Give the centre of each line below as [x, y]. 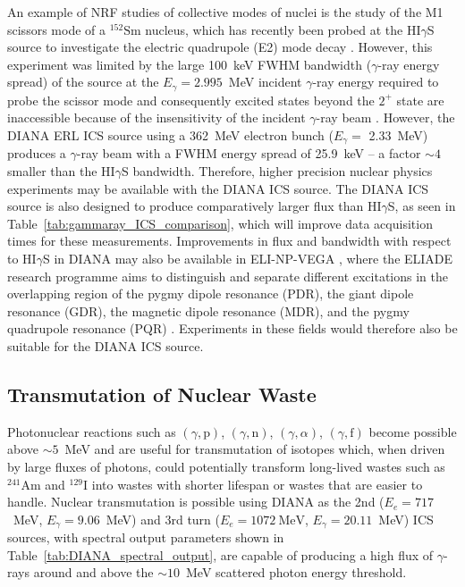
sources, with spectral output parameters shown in [146, 537]
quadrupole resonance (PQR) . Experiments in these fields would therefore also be [232, 328]
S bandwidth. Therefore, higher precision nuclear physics [277, 171]
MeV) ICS [406, 519]
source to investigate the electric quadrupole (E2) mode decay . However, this [220, 47]
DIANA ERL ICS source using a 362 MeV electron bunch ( [170, 135]
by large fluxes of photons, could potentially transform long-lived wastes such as [226, 466]
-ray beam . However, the [385, 117]
